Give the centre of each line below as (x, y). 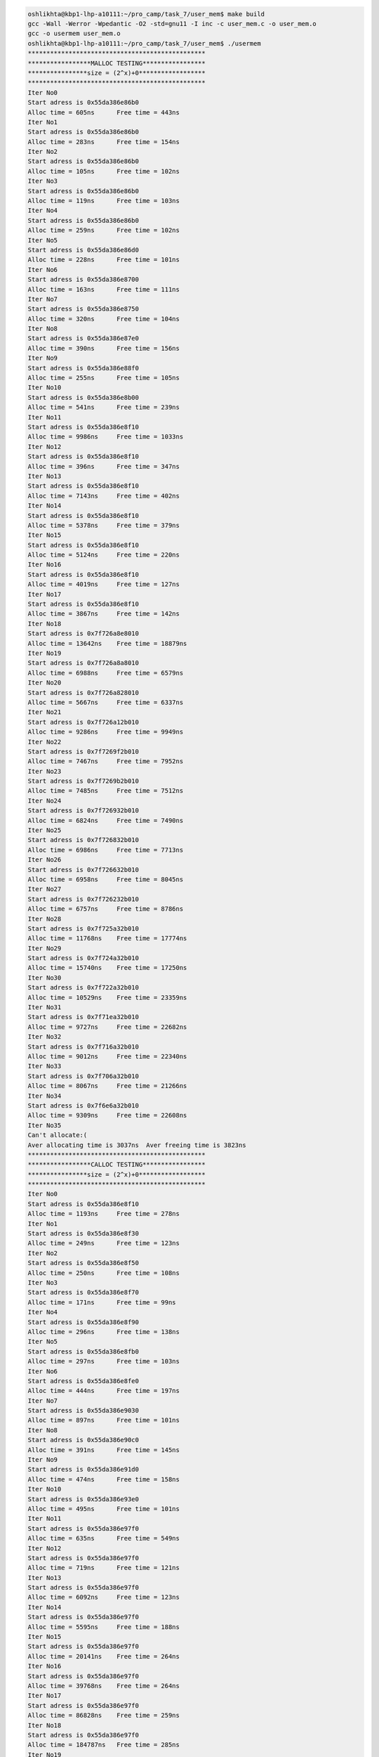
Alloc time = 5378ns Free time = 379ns (104, 525)
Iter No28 (45, 919)
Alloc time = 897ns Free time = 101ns (104, 1420)
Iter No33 (45, 1066)
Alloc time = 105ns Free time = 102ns (104, 171)
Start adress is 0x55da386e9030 (84, 1411)
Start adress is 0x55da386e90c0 (84, 1440)
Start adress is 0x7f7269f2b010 (84, 751)
